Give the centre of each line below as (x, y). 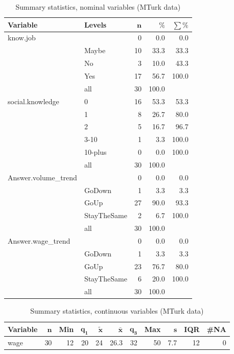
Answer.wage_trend (39, 240)
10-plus (95, 152)
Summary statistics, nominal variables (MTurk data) (98, 7)
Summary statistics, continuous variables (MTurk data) (117, 311)
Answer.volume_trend (42, 177)
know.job (22, 38)
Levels (95, 24)
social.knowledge (33, 101)
